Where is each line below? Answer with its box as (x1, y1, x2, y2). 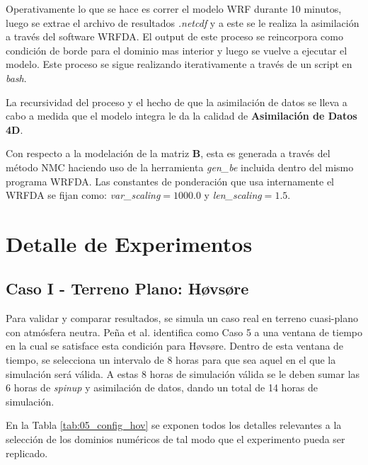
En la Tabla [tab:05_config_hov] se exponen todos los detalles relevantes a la (6, 418, 342, 432)
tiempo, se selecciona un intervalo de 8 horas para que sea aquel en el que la (6, 352, 336, 367)
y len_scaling (204, 188, 262, 202)
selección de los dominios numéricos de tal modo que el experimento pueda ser (6, 432, 345, 447)
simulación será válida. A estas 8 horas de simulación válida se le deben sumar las (6, 366, 360, 381)
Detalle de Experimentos (6, 229, 253, 258)
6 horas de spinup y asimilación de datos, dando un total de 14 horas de (6, 380, 318, 395)
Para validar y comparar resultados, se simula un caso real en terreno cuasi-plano (6, 311, 358, 326)
